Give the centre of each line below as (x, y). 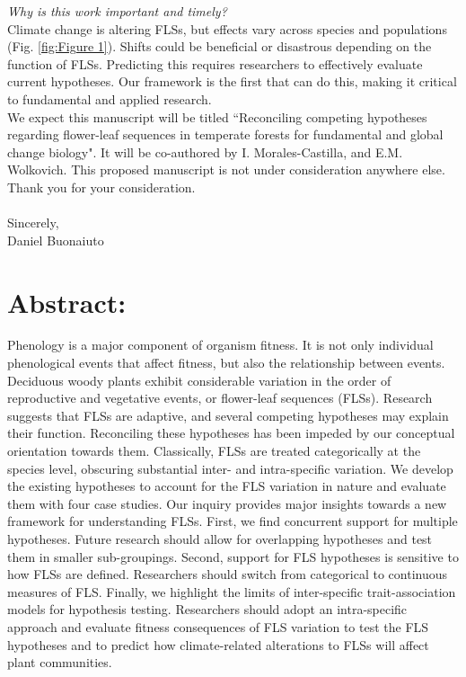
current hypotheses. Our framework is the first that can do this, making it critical (232, 81)
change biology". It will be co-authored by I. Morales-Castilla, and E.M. (205, 151)
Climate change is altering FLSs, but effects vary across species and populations (227, 28)
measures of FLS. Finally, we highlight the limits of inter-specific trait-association (232, 591)
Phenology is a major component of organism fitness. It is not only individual (220, 345)
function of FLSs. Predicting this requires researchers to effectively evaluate (215, 63)
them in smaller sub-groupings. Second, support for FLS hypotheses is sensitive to (233, 556)
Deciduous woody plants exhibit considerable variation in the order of (199, 380)
